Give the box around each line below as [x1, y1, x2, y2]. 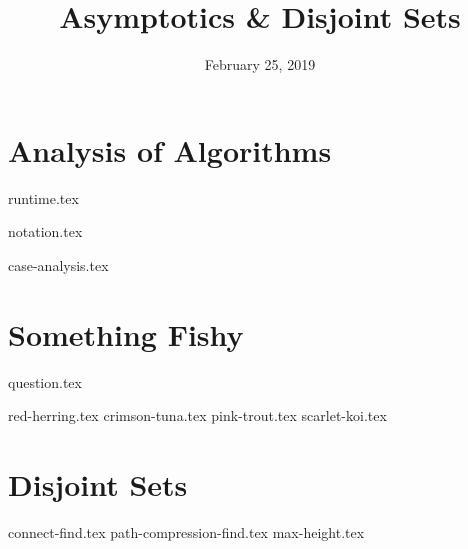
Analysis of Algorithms [8, 129, 332, 170]
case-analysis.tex [8, 254, 109, 275]
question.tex [8, 371, 82, 392]
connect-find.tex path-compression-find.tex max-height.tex [8, 521, 365, 542]
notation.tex [8, 221, 83, 242]
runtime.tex [8, 187, 79, 208]
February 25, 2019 [204, 54, 316, 75]
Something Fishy [8, 313, 244, 354]
